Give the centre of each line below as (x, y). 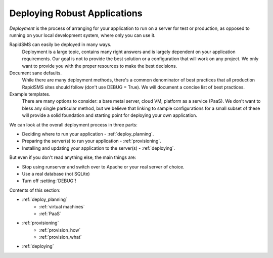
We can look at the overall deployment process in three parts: (73, 124)
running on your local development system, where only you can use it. (82, 35)
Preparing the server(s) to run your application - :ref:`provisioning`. (92, 141)
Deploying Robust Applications (76, 13)
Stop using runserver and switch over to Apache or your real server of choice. (103, 166)
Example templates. (30, 94)
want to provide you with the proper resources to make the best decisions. (100, 66)
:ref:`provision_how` (60, 230)
